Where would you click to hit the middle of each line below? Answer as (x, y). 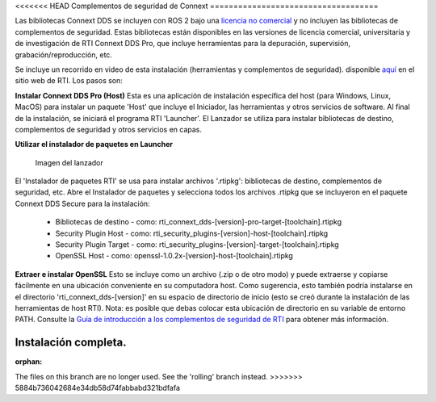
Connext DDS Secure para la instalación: (82, 203)
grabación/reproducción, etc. (64, 54)
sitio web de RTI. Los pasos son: (69, 81)
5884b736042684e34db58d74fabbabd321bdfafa (98, 388)
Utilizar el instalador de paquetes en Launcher (94, 144)
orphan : (29, 362)
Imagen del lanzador (69, 162)
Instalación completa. (71, 343)
